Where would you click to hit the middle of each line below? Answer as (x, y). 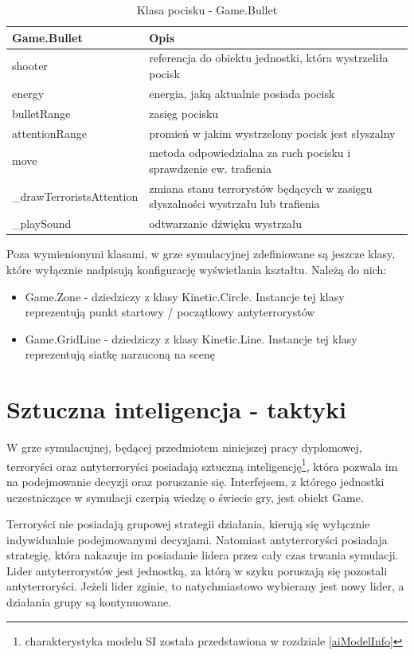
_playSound (42, 224)
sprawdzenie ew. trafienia (210, 168)
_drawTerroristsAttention (75, 196)
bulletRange (41, 113)
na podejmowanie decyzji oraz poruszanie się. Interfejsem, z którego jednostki (195, 481)
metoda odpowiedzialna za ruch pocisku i (250, 153)
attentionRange (49, 133)
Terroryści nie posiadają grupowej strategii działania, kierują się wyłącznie (188, 524)
